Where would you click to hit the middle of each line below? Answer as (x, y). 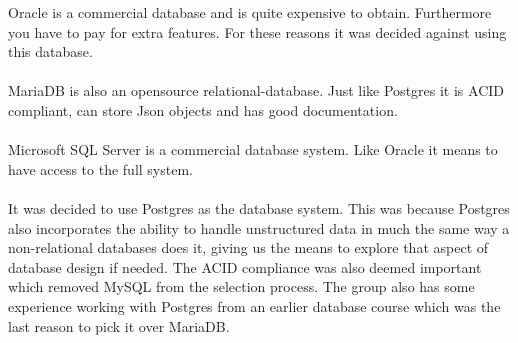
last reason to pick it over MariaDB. (119, 325)
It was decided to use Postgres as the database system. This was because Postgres (259, 207)
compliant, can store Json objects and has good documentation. (203, 109)
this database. (50, 51)
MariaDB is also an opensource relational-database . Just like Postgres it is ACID (256, 90)
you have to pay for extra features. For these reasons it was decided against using (257, 31)
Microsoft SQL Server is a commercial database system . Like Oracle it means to (253, 149)
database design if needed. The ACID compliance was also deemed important (245, 266)
